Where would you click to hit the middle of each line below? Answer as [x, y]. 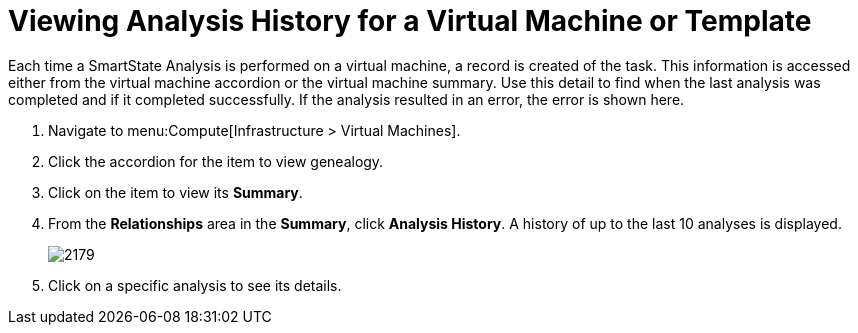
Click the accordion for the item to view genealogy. [216, 161]
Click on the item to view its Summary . [175, 192]
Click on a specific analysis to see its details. [195, 285]
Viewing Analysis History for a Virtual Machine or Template [410, 21]
